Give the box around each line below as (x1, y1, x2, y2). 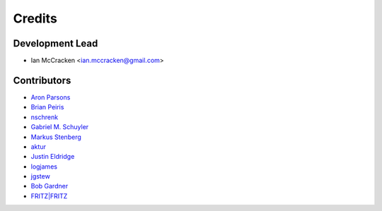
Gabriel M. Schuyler (30, 123, 89, 131)
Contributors (13, 74, 71, 86)
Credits (13, 11, 58, 26)
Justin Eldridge (30, 152, 75, 161)
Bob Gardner (30, 182, 69, 191)
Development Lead (13, 37, 98, 49)
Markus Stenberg (30, 133, 81, 141)
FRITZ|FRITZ (30, 191, 68, 200)
